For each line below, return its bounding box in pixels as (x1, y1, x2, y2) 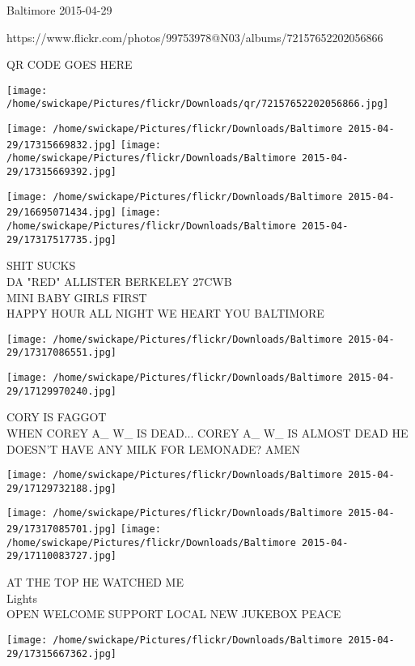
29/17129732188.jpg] (6, 482, 117, 494)
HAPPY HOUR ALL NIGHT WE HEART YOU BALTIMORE (6, 305, 324, 322)
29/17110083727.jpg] (6, 550, 117, 562)
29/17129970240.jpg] (6, 385, 117, 397)
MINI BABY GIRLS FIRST (6, 288, 147, 305)
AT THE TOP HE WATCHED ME (6, 574, 184, 591)
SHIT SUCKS (6, 257, 76, 274)
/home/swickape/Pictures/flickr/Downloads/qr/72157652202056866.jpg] (6, 98, 389, 110)
